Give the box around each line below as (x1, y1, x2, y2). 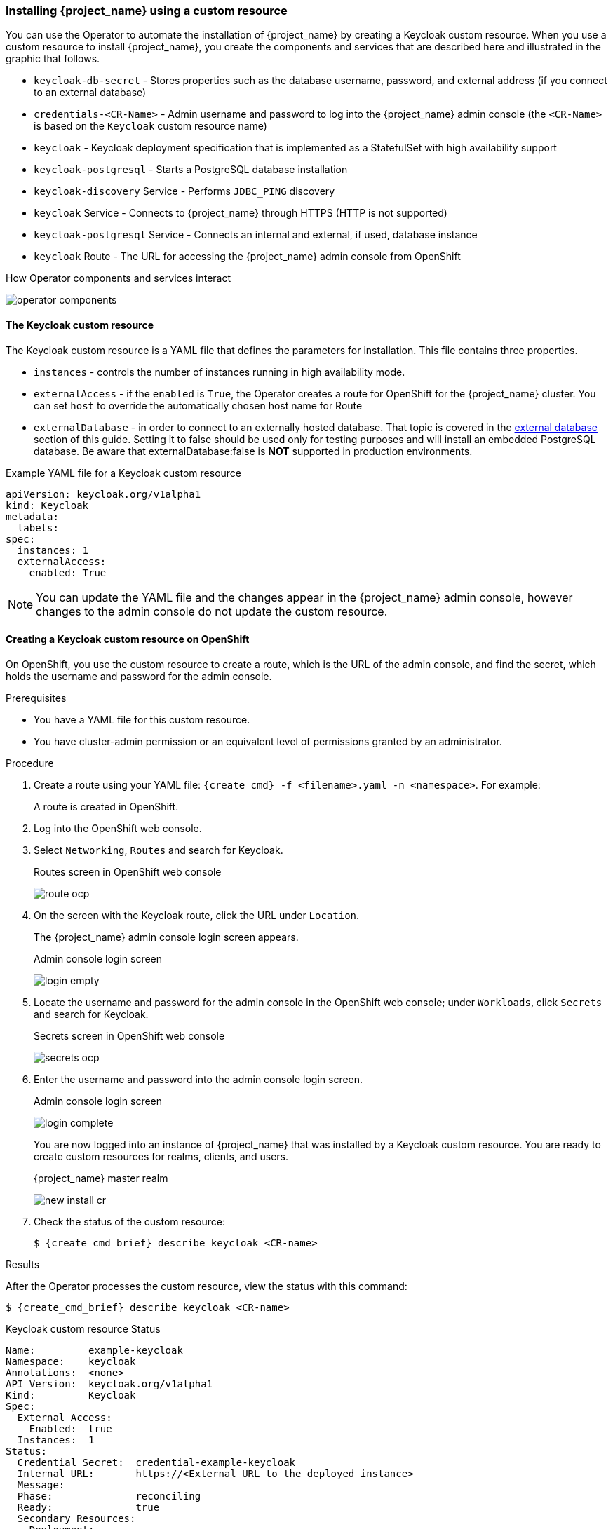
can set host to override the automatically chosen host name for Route (34, 399, 363, 412)
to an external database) (34, 86, 147, 99)
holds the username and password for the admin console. (6, 670, 272, 682)
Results (6, 1258, 40, 1270)
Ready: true (17, 1501, 160, 1513)
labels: (17, 522, 59, 534)
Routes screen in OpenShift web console (34, 865, 222, 878)
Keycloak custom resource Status (6, 1322, 161, 1335)
